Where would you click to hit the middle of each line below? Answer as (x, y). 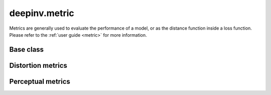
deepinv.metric (42, 13)
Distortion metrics (38, 65)
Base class (27, 50)
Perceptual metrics (40, 81)
